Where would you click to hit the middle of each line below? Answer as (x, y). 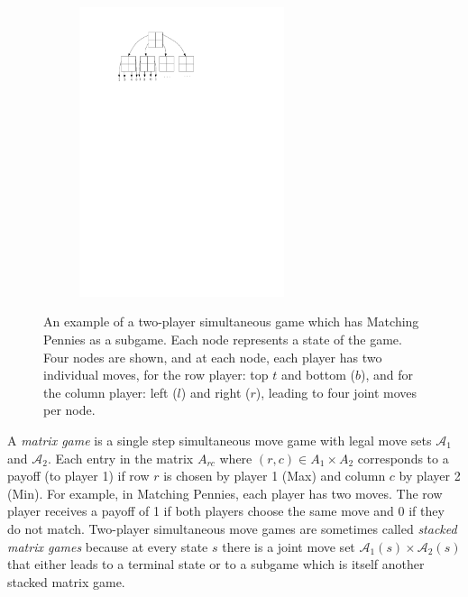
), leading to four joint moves (336, 392)
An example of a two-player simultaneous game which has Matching (231, 321)
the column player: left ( (110, 392)
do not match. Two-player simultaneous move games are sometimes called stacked (232, 528)
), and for (386, 375)
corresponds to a (403, 458)
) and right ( (216, 392)
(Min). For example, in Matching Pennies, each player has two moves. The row (225, 493)
